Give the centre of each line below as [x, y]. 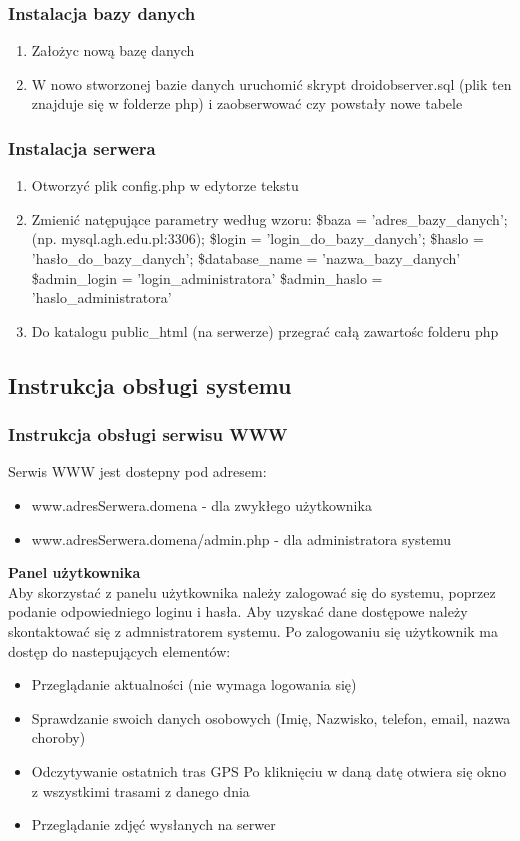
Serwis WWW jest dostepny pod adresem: [137, 471]
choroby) [58, 737]
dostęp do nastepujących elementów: [119, 650]
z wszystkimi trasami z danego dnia [140, 790]
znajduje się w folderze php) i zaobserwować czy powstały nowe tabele [247, 103]
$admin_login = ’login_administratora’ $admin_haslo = [207, 277]
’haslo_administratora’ [101, 297]
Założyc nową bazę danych [113, 50]
